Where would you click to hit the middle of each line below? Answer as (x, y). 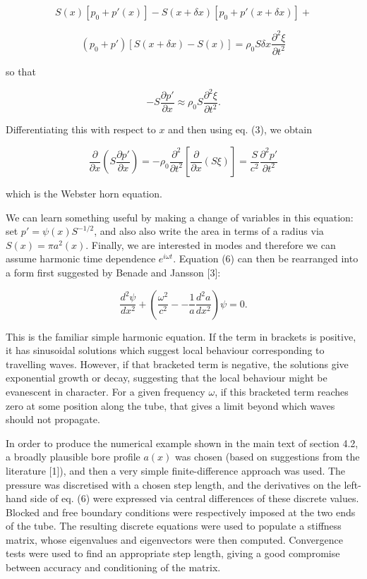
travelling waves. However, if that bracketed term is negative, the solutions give (177, 364)
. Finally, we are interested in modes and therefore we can (211, 244)
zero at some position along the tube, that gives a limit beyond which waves (170, 405)
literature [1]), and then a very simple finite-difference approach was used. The (176, 470)
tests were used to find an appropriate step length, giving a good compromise (173, 553)
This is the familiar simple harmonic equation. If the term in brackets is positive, (181, 336)
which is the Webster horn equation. (84, 193)
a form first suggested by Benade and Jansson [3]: (113, 272)
